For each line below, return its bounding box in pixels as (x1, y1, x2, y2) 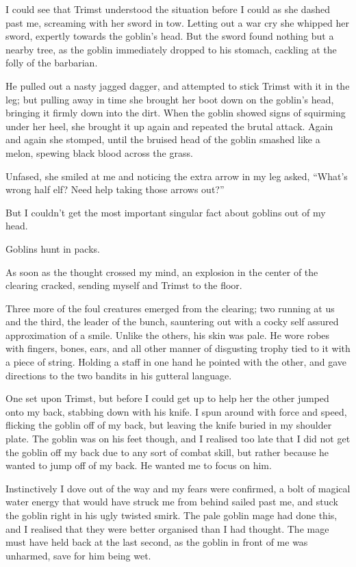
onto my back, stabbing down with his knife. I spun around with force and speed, (5, 404, 347, 418)
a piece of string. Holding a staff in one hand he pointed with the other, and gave (5, 355, 347, 369)
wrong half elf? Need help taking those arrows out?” (5, 182, 225, 197)
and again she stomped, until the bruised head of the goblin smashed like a (5, 132, 320, 147)
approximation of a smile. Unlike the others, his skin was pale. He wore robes (5, 327, 330, 342)
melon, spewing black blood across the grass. (5, 145, 193, 160)
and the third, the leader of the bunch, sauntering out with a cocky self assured (5, 314, 339, 329)
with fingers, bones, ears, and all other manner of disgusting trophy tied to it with (5, 341, 351, 355)
